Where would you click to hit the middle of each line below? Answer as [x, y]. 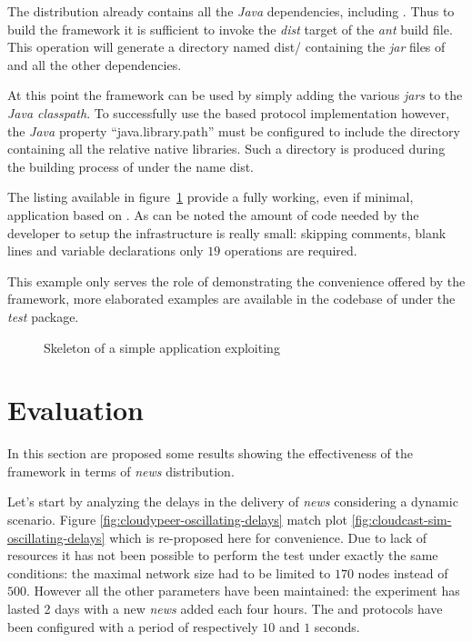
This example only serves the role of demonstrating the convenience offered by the [236, 281]
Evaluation [75, 410]
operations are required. [291, 251]
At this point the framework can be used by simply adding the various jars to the [235, 95]
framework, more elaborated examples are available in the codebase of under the [231, 299]
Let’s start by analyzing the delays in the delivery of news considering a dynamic [233, 502]
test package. [43, 316]
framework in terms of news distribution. [121, 471]
